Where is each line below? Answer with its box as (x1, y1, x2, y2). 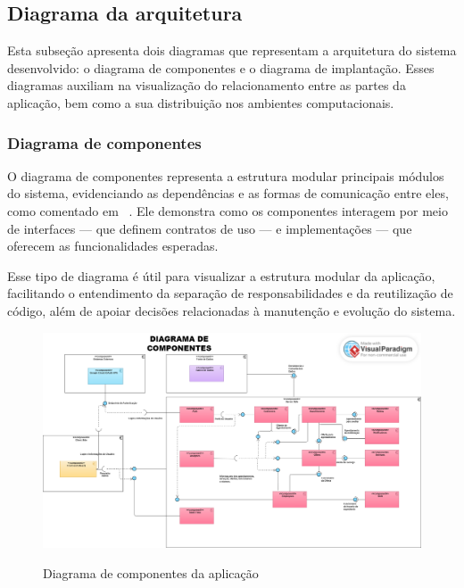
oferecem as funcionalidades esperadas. (7, 236, 219, 255)
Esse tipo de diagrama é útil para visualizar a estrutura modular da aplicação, (7, 266, 435, 285)
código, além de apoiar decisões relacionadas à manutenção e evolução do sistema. (7, 301, 456, 319)
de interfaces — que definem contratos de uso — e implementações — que (7, 219, 412, 237)
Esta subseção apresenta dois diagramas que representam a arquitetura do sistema (7, 41, 457, 60)
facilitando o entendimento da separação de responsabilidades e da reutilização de (7, 284, 453, 302)
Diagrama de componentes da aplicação (43, 563, 259, 582)
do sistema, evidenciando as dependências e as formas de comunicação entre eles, (7, 184, 449, 203)
